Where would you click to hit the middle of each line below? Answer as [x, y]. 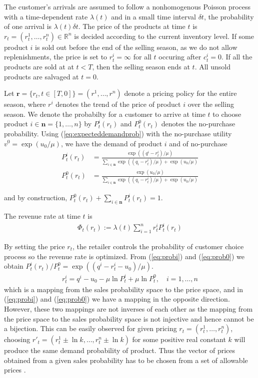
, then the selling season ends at [141, 66]
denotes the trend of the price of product [118, 104]
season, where [25, 104]
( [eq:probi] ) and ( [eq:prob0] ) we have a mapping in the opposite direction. [117, 299]
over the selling [211, 104]
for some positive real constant [179, 339]
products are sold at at [39, 66]
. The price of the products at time [132, 26]
